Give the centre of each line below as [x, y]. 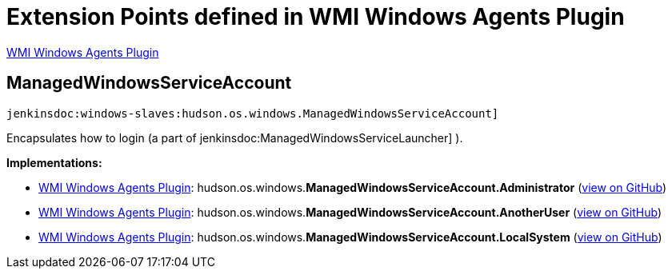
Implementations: [54, 162]
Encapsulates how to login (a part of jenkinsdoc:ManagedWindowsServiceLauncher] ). [235, 137]
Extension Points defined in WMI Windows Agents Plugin [316, 17]
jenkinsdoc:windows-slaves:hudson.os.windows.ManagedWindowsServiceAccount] [253, 113]
